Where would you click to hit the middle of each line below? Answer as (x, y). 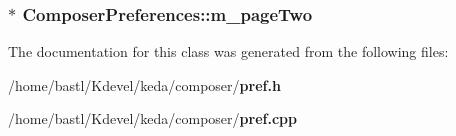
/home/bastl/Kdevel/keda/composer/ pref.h (144, 84)
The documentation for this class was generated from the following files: (228, 51)
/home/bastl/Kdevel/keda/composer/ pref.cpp (152, 118)
